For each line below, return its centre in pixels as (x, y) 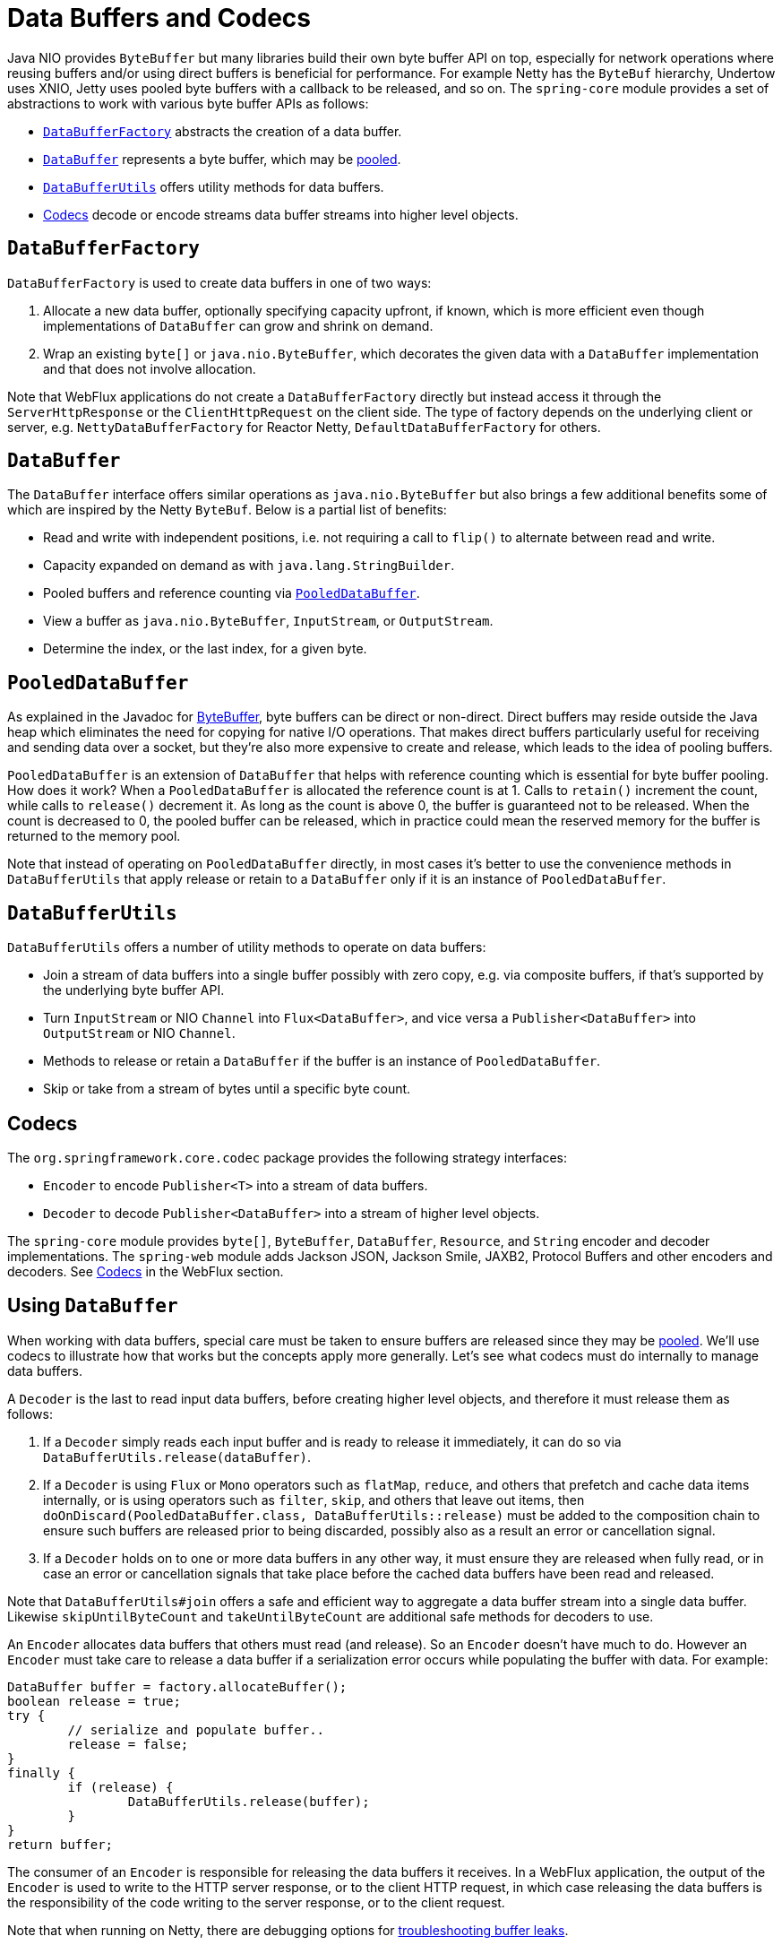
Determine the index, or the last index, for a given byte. (205, 649)
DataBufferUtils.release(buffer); (249, 1801)
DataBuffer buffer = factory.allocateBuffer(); (177, 1686)
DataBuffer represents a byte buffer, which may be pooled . (222, 159)
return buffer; (60, 1844)
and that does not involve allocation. (150, 368)
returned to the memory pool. (94, 836)
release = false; (128, 1744)
